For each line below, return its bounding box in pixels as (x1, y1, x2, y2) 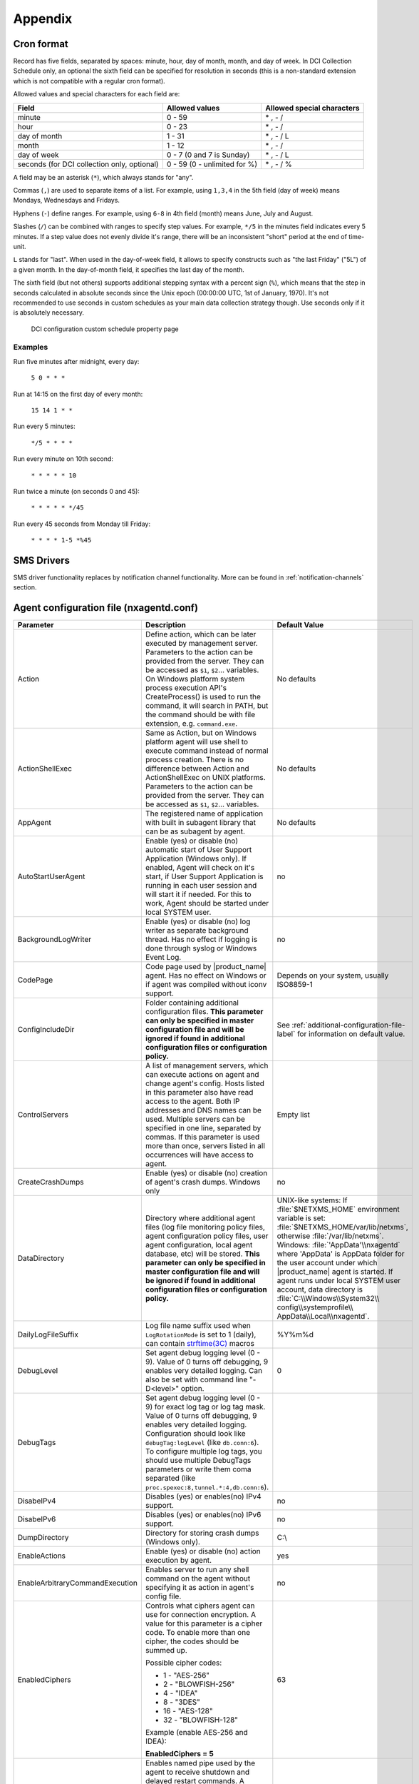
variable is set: (276, 1213, 326, 1223)
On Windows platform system (145, 674, 245, 684)
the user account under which (276, 1258, 378, 1268)
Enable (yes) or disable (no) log (145, 917, 251, 927)
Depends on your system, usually (276, 970, 389, 980)
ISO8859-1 (276, 980, 313, 990)
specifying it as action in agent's (145, 1583, 254, 1593)
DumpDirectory (17, 1533, 69, 1543)
